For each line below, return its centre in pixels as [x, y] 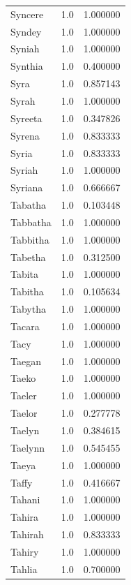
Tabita [25, 274]
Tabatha [28, 205]
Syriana [27, 187]
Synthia [27, 66]
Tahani [25, 499]
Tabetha [28, 257]
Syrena [25, 135]
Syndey [26, 31]
